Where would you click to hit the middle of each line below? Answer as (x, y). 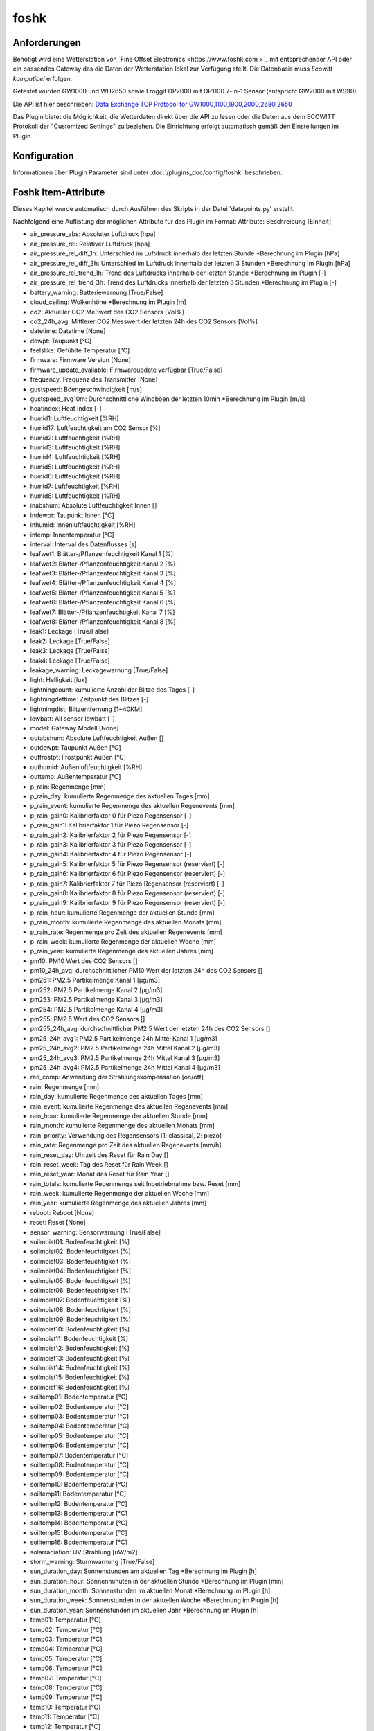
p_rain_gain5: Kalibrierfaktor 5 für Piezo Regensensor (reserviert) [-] (127, 864)
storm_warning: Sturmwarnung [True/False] (92, 1561)
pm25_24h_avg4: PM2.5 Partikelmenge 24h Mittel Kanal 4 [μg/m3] (125, 1067)
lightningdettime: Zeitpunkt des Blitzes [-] (89, 699)
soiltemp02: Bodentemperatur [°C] (80, 1406)
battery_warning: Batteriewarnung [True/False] (97, 292)
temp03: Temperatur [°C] (66, 1639)
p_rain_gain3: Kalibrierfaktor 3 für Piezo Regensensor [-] (111, 844)
